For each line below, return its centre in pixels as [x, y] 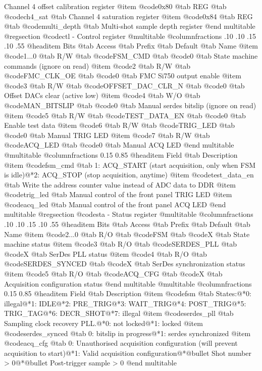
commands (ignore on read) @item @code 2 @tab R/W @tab [97, 65]
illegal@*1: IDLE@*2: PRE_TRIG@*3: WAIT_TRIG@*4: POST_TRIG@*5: [125, 303]
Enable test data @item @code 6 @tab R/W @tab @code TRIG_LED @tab [120, 125]
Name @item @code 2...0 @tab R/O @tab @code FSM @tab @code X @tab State [127, 234]
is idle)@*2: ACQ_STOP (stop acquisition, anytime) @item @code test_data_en [129, 175]
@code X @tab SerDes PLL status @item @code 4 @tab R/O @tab [106, 253]
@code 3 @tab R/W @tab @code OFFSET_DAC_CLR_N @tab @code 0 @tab [124, 85]
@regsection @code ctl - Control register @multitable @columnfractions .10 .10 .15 [130, 36]
